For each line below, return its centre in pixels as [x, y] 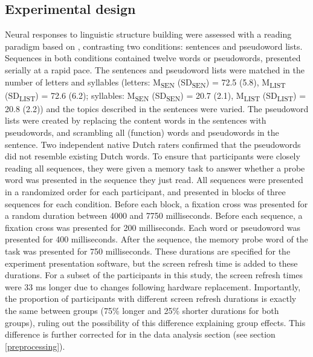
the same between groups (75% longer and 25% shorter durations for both [142, 310]
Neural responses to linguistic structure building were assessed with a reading [148, 34]
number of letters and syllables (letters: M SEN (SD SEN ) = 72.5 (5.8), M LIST [145, 82]
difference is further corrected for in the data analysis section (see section [140, 334]
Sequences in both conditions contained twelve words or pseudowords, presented [153, 58]
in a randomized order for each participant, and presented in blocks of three [145, 191]
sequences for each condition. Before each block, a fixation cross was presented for [156, 203]
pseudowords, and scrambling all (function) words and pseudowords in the [142, 132]
